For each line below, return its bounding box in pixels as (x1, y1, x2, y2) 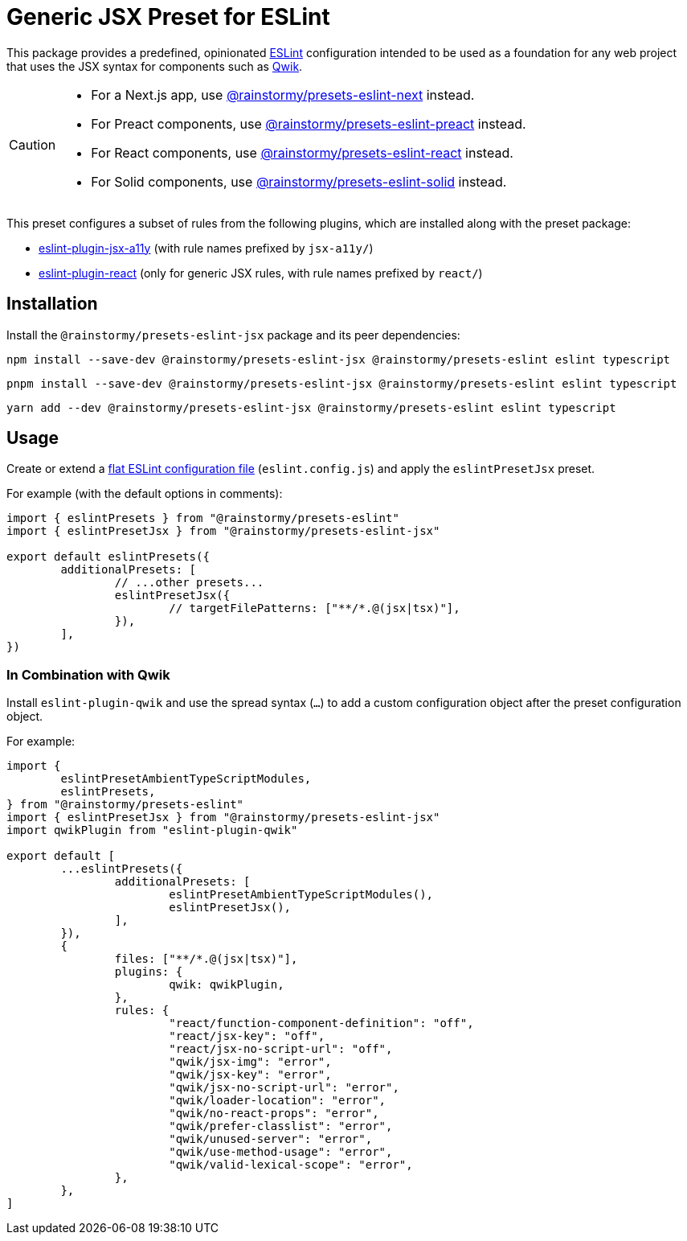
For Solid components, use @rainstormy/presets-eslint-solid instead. (91, 173, 507, 190)
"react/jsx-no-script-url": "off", (169, 1042, 393, 1056)
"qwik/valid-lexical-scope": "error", (169, 1158, 413, 1172)
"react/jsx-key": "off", (169, 1029, 325, 1043)
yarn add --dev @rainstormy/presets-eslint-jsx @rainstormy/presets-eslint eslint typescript (6, 401, 616, 414)
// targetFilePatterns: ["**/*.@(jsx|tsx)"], (169, 602, 460, 615)
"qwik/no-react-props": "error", (169, 1107, 379, 1120)
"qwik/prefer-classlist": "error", (169, 1120, 393, 1133)
